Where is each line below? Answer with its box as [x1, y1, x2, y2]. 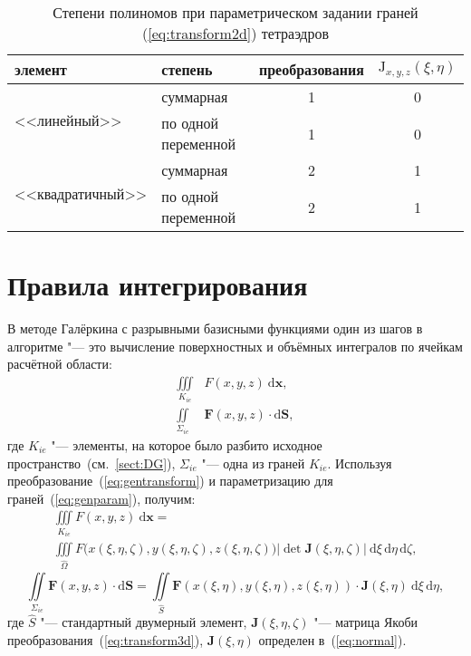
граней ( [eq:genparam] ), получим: [7, 488, 196, 507]
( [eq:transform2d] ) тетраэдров [142, 23, 329, 43]
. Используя [327, 453, 392, 472]
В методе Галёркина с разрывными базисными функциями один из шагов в [7, 319, 423, 338]
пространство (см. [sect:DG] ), [7, 453, 176, 472]
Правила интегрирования [7, 266, 308, 304]
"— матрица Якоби [313, 613, 418, 632]
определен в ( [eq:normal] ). [258, 630, 407, 649]
